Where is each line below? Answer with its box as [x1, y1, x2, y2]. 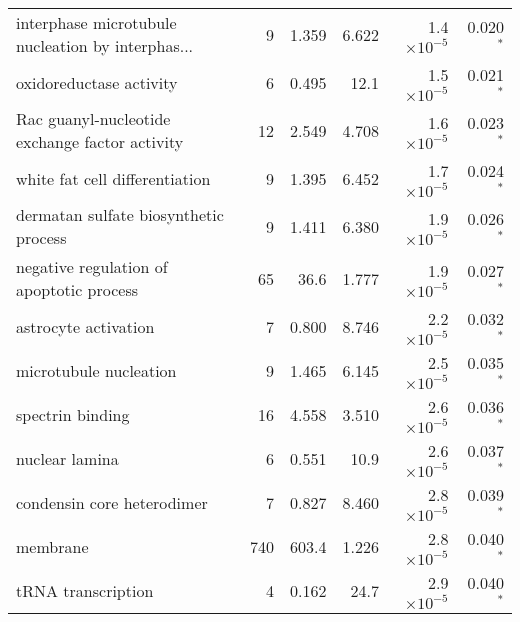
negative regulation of [16, 255, 168, 278]
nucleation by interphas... [16, 34, 194, 57]
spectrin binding [16, 402, 130, 426]
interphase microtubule [16, 11, 177, 34]
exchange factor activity [16, 130, 184, 153]
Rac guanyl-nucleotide [16, 107, 171, 130]
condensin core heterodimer [16, 490, 208, 514]
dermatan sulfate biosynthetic [16, 203, 224, 226]
